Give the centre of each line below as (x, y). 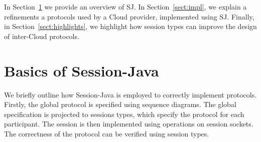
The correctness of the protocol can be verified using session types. (107, 133)
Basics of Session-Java (82, 70)
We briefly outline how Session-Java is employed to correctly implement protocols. (130, 94)
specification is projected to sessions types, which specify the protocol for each (124, 114)
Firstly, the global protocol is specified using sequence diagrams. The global (120, 104)
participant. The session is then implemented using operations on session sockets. (129, 124)
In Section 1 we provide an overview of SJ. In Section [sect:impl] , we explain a (125, 6)
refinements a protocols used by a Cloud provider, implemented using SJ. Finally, (129, 16)
